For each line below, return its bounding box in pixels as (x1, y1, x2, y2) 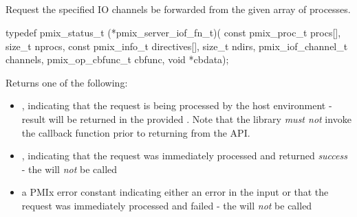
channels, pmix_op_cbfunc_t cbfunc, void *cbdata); (6, 52, 229, 67)
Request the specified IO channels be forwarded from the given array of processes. (6, 2, 351, 16)
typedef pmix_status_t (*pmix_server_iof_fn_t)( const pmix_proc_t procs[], (6, 25, 341, 39)
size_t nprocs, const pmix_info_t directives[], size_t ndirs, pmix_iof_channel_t (6, 38, 348, 53)
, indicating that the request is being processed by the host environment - (21, 98, 332, 113)
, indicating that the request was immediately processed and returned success (21, 148, 347, 163)
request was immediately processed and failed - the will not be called (21, 198, 312, 212)
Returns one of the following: (6, 75, 128, 89)
